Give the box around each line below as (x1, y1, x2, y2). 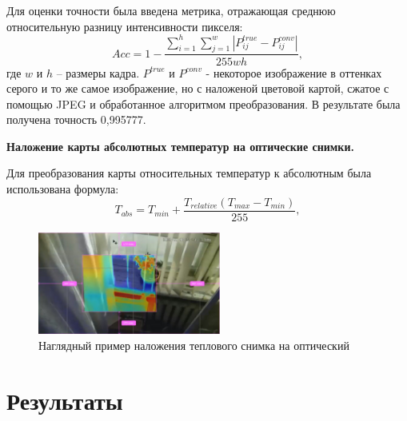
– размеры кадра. (56, 64, 140, 81)
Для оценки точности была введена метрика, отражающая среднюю (6, 2, 336, 18)
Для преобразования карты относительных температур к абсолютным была (6, 165, 372, 181)
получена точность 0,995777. (6, 111, 146, 128)
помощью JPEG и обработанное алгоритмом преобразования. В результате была (6, 95, 401, 112)
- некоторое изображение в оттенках (205, 64, 382, 81)
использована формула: (6, 181, 119, 197)
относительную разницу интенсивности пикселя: (6, 18, 243, 34)
